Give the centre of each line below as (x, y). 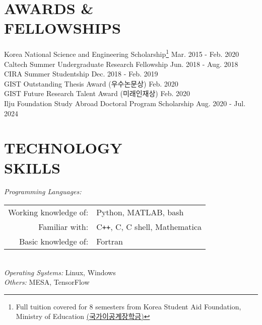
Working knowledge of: (48, 212)
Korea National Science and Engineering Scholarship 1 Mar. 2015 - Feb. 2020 (122, 53)
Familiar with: (63, 227)
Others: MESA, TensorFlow (47, 282)
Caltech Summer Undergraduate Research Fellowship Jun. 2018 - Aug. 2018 (121, 64)
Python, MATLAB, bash (140, 212)
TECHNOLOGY (63, 148)
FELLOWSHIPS (62, 28)
